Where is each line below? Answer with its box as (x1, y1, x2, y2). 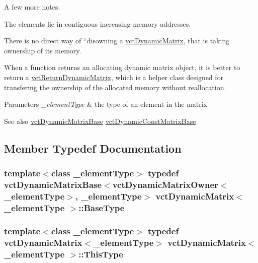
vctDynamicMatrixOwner (112, 178, 218, 190)
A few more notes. (4, 2, 60, 12)
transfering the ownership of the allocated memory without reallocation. (4, 82, 226, 92)
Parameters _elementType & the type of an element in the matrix (4, 99, 208, 109)
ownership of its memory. (4, 45, 81, 55)
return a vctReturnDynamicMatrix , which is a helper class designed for (4, 72, 224, 82)
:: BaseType (78, 201, 125, 214)
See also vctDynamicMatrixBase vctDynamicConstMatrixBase (4, 115, 196, 126)
